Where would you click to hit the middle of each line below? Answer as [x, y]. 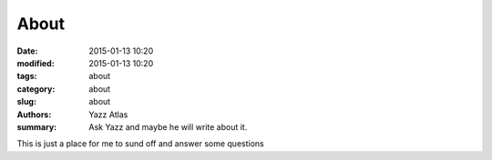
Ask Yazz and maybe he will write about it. [168, 126]
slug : [26, 102]
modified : [36, 63]
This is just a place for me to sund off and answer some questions [140, 144]
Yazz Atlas [108, 115]
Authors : [34, 115]
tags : [27, 76]
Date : [27, 51]
